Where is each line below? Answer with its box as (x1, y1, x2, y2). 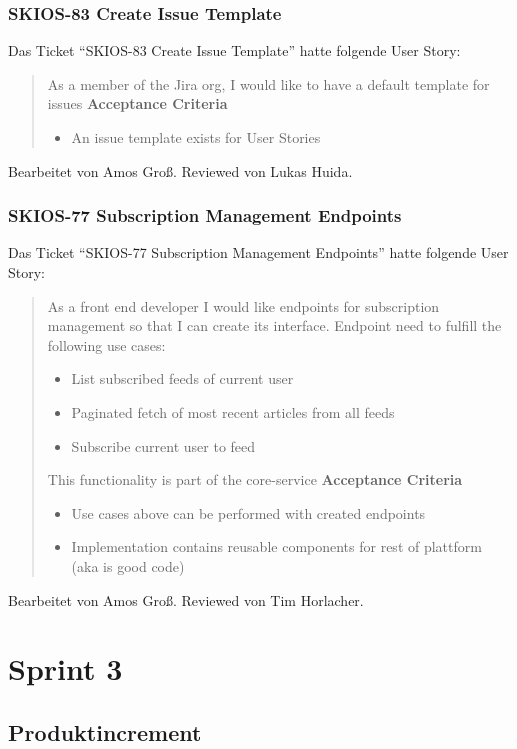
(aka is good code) (71, 555, 185, 576)
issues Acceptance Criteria (47, 93, 228, 114)
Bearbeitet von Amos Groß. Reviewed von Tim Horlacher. (8, 589, 364, 610)
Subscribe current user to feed (71, 435, 256, 456)
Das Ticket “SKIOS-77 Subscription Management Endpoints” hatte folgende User (8, 242, 509, 263)
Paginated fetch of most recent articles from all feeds (71, 401, 395, 422)
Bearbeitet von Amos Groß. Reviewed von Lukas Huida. (8, 160, 353, 181)
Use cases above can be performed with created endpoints (71, 502, 426, 523)
